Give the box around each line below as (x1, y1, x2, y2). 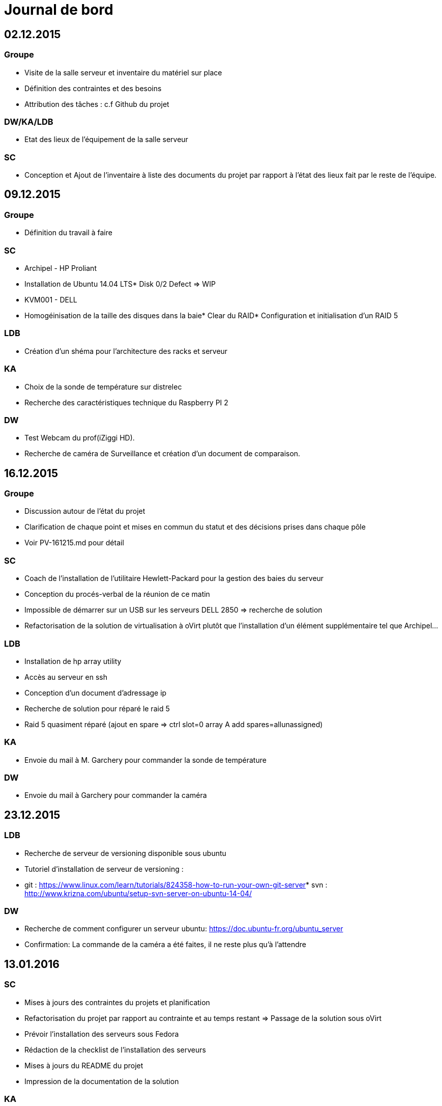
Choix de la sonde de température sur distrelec (24, 382, 182, 391)
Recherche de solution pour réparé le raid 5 (24, 704, 170, 713)
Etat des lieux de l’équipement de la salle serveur (24, 135, 188, 144)
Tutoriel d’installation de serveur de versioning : (24, 864, 184, 873)
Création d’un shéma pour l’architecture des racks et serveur (24, 346, 228, 355)
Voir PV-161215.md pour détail (24, 538, 124, 547)
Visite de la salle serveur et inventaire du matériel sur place (24, 68, 222, 77)
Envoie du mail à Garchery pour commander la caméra (24, 791, 207, 800)
